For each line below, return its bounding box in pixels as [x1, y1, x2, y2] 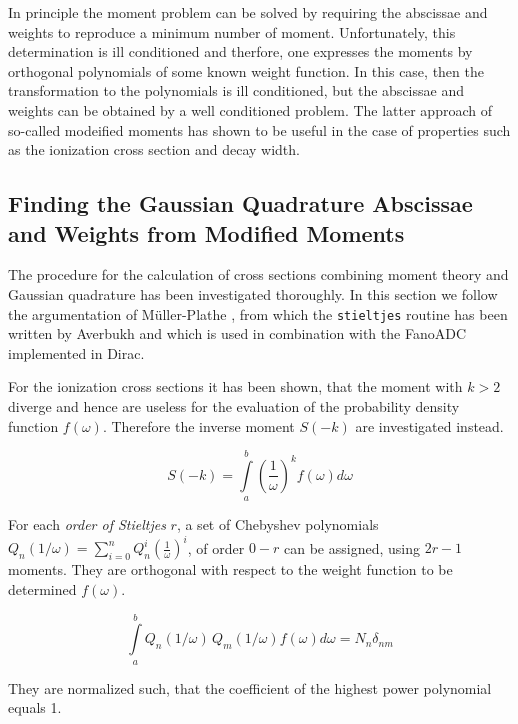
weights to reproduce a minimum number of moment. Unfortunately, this [8, 21, 456, 42]
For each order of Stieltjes [8, 514, 166, 535]
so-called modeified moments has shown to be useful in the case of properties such [8, 119, 511, 140]
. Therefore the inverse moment [102, 415, 295, 436]
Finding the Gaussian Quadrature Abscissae [8, 188, 473, 219]
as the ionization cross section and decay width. [8, 139, 300, 160]
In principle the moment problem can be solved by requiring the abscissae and [8, 2, 488, 22]
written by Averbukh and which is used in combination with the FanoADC [8, 323, 466, 344]
